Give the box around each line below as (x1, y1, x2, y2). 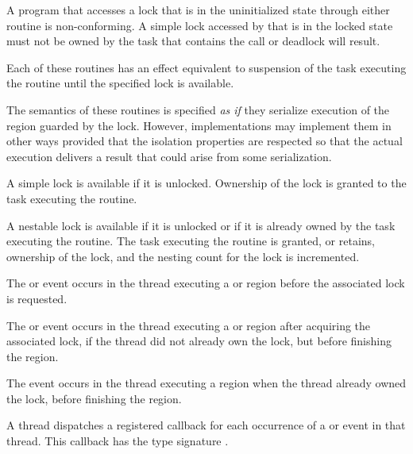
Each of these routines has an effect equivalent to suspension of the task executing (6, 59, 407, 75)
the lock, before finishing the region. (6, 390, 182, 406)
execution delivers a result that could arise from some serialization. (6, 148, 332, 164)
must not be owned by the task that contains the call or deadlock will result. (6, 33, 380, 49)
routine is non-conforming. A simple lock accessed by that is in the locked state (6, 17, 393, 33)
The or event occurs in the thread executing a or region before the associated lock (6, 275, 405, 291)
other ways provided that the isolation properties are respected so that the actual (6, 133, 403, 149)
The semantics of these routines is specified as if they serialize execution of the (6, 101, 390, 117)
